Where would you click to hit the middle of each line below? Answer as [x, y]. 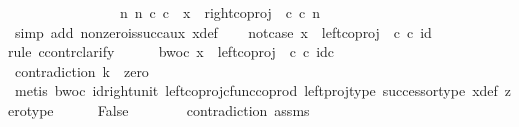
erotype [31, 109]
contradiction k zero [81, 70]
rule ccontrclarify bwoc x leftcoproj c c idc [171, 51]
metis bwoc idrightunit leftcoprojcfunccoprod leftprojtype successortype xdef [256, 90]
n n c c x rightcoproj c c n [219, 12]
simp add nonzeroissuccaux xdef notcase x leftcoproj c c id [223, 31]
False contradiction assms [203, 109]
